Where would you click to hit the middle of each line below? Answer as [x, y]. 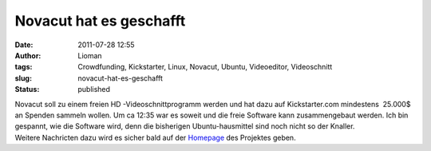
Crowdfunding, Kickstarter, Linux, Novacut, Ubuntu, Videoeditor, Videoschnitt [205, 67]
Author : [28, 55]
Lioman [90, 55]
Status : [27, 89]
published [94, 89]
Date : [24, 45]
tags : [24, 67]
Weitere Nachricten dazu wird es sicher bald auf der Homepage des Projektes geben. [155, 137]
